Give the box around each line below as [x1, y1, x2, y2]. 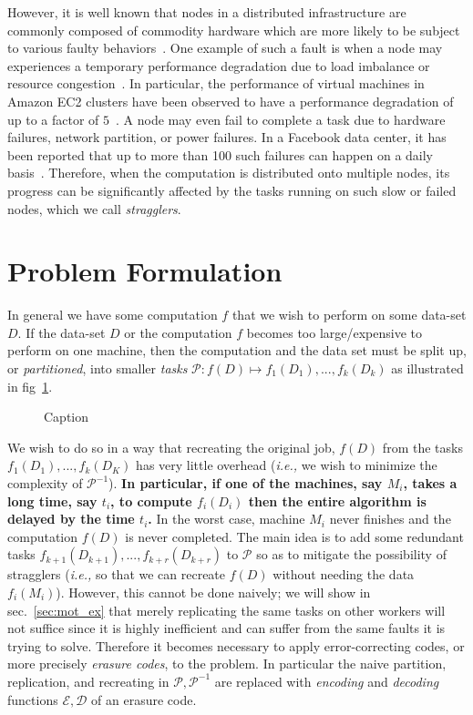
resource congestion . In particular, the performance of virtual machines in [7, 74, 425, 93]
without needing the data [272, 565, 415, 584]
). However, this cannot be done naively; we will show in [56, 582, 371, 601]
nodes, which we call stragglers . [7, 199, 181, 218]
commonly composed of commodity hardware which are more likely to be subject [7, 20, 460, 39]
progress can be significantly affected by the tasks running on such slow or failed [7, 180, 457, 199]
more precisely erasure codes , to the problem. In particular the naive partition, [7, 654, 447, 673]
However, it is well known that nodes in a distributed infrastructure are [7, 3, 406, 21]
